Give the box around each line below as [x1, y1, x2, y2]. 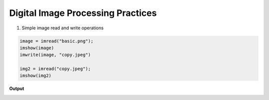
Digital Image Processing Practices [9, 7, 157, 18]
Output [9, 86, 24, 92]
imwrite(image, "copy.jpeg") [19, 52, 91, 58]
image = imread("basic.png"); [19, 38, 94, 44]
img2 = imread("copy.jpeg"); [19, 66, 91, 72]
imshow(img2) [19, 73, 52, 79]
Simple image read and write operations [21, 25, 104, 31]
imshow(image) [19, 45, 54, 51]
